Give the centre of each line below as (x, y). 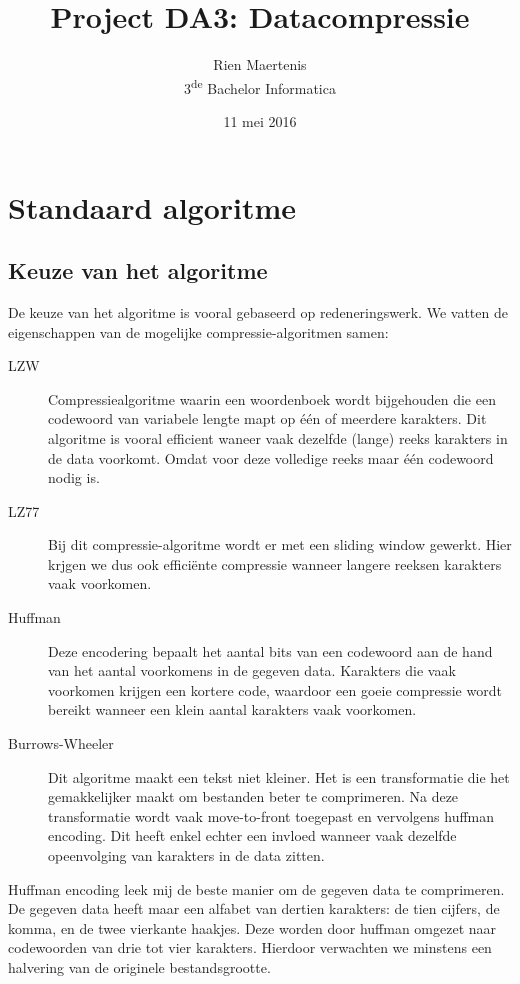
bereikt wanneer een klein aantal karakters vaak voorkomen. (232, 709)
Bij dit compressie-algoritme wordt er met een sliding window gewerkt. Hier (280, 544)
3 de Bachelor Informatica (260, 86)
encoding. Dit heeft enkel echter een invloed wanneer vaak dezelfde (252, 835)
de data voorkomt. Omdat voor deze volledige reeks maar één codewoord (271, 457)
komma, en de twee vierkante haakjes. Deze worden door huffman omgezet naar (252, 927)
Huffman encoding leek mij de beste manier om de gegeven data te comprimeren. (256, 888)
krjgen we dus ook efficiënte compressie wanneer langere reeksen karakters (275, 563)
